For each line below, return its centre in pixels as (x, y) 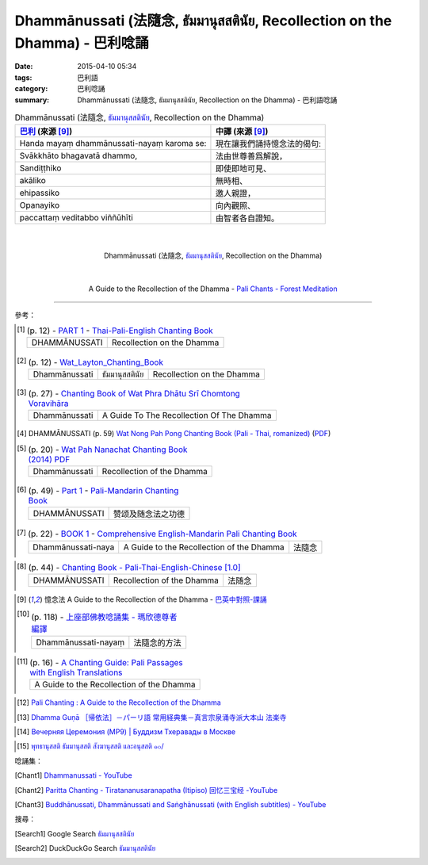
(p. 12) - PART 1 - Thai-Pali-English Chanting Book (120, 331)
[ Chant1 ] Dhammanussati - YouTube (73, 775)
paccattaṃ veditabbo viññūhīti (76, 218)
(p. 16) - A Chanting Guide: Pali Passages (107, 662)
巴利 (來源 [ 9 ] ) (46, 132)
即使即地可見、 (243, 169)
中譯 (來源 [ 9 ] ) (242, 132)
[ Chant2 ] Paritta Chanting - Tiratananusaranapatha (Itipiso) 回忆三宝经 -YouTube (146, 790)
